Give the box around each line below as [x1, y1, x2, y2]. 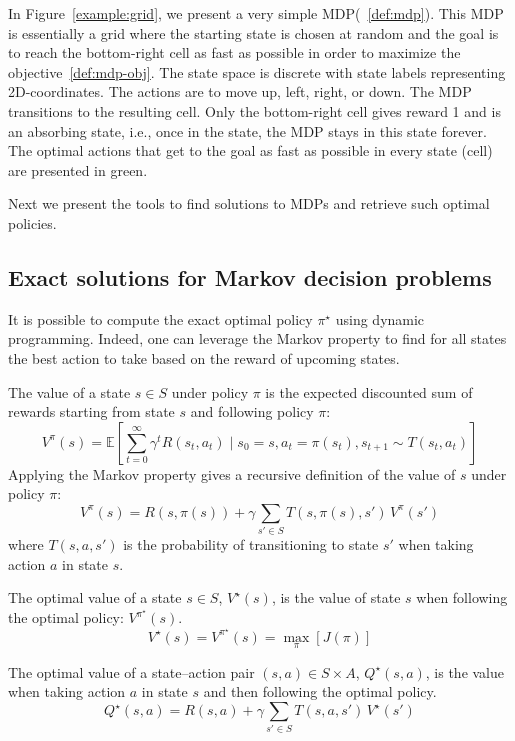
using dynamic [335, 308, 425, 329]
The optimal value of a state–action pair [8, 661, 255, 682]
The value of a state [8, 381, 131, 402]
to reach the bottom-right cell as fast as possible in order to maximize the [8, 42, 461, 63]
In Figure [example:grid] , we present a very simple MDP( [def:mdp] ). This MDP [8, 3, 504, 23]
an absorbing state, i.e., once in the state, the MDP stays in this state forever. [8, 120, 487, 141]
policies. [8, 212, 57, 233]
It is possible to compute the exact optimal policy [8, 308, 313, 329]
